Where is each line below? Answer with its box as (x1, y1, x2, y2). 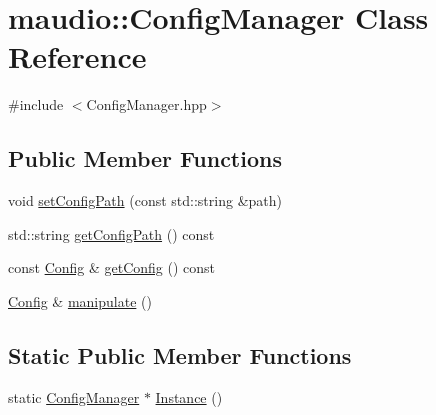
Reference (8, 36, 147, 77)
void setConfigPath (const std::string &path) (8, 190, 282, 211)
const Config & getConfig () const (8, 257, 216, 278)
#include (8, 94, 64, 115)
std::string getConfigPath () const (8, 223, 215, 244)
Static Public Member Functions (8, 339, 352, 370)
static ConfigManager (8, 386, 140, 407)
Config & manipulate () (8, 290, 152, 311)
